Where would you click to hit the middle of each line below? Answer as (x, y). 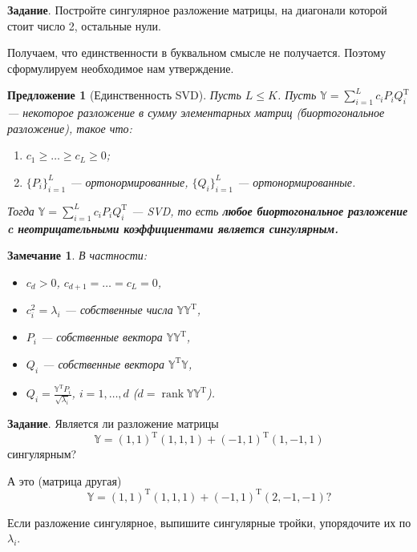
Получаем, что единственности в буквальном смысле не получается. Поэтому (197, 52)
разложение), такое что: (70, 128)
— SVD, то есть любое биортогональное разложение (270, 210)
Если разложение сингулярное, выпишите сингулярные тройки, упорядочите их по (209, 522)
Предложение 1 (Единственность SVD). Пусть (124, 95)
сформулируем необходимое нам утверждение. (121, 68)
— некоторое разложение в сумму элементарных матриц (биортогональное (196, 113)
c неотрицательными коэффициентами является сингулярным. (173, 228)
